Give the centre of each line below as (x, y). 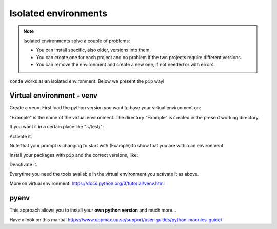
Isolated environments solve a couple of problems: (77, 41)
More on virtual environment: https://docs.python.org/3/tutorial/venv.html (87, 183)
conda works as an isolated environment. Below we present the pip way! (87, 81)
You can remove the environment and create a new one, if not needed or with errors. (125, 65)
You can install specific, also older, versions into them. (93, 50)
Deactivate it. (24, 164)
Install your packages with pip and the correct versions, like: (74, 155)
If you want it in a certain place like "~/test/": (57, 127)
